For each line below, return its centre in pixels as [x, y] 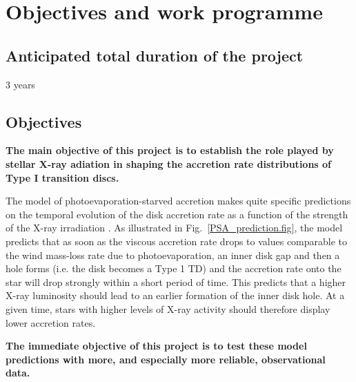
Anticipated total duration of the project [155, 55]
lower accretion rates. [51, 322]
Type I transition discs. [62, 177]
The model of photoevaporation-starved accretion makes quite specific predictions [178, 201]
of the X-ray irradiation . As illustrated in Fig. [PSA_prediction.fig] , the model [174, 228]
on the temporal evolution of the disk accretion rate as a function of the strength [177, 214]
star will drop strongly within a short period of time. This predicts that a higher [176, 281]
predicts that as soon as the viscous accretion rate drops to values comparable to [177, 241]
